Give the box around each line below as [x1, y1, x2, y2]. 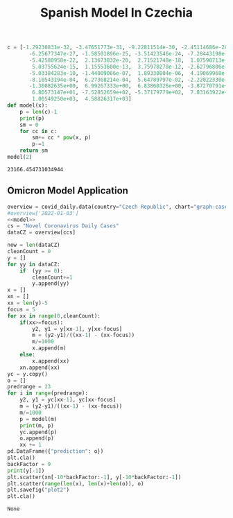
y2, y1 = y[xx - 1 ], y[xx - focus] [32, 325, 123, 332]
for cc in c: [19, 128, 58, 135]
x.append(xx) [32, 357, 70, 365]
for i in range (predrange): [7, 390, 89, 397]
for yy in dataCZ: [7, 261, 60, 268]
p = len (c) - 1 [19, 108, 58, 115]
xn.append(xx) [19, 364, 60, 371]
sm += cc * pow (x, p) [32, 134, 92, 141]
